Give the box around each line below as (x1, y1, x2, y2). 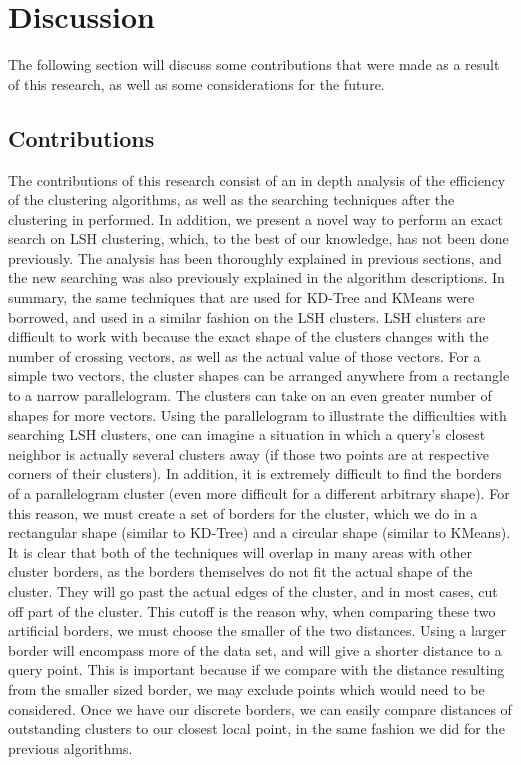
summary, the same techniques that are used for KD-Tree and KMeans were (8, 287, 475, 308)
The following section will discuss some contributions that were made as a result (8, 54, 500, 75)
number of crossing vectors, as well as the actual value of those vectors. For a (8, 345, 481, 366)
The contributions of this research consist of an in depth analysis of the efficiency (8, 169, 506, 190)
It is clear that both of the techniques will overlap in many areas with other (8, 541, 472, 562)
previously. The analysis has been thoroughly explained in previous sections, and (8, 247, 502, 268)
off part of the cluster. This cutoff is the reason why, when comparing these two (8, 600, 496, 621)
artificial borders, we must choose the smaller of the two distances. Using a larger (8, 620, 507, 641)
